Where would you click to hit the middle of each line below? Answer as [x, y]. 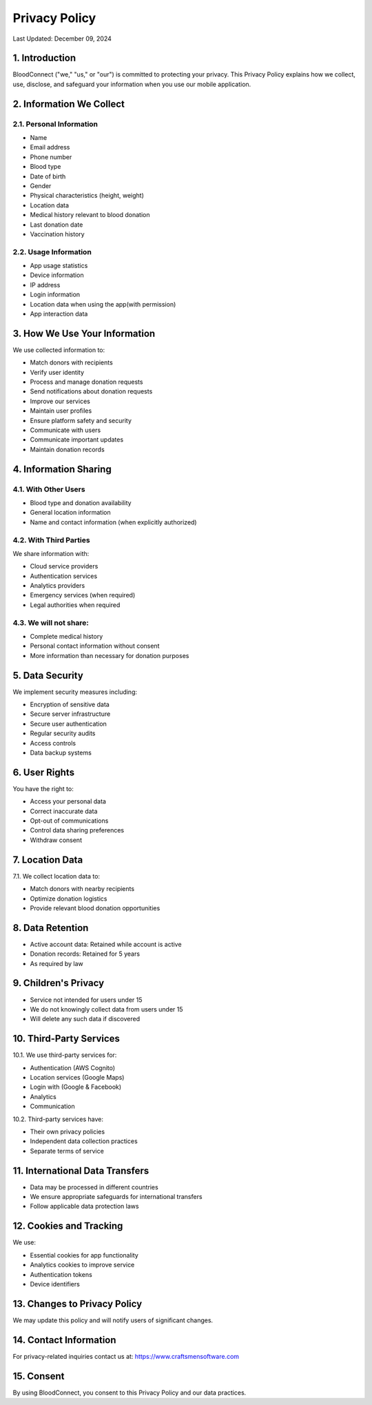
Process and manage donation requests [86, 382]
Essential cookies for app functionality [84, 1255]
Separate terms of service [67, 1151]
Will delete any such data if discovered [85, 1019]
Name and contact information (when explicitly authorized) [113, 522]
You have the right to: [43, 788]
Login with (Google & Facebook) [76, 1087]
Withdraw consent [56, 840]
